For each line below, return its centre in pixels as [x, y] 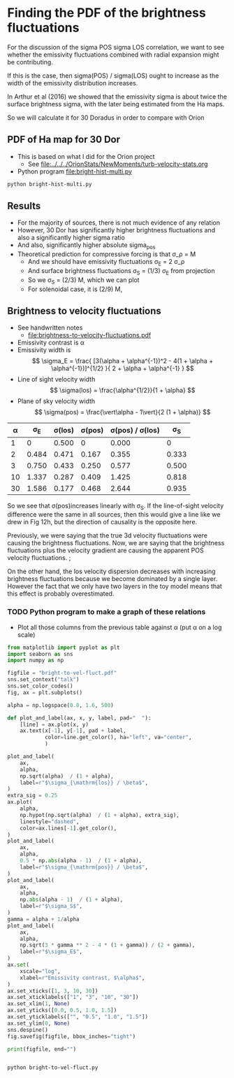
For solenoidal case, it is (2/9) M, [75, 289]
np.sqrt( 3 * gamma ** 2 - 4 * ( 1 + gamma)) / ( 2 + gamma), [108, 945]
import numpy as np [36, 660]
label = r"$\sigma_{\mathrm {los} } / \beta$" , [84, 783]
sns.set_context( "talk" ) [43, 680]
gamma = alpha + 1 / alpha [43, 919]
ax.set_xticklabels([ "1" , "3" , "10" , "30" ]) [73, 997]
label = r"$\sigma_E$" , [51, 952]
